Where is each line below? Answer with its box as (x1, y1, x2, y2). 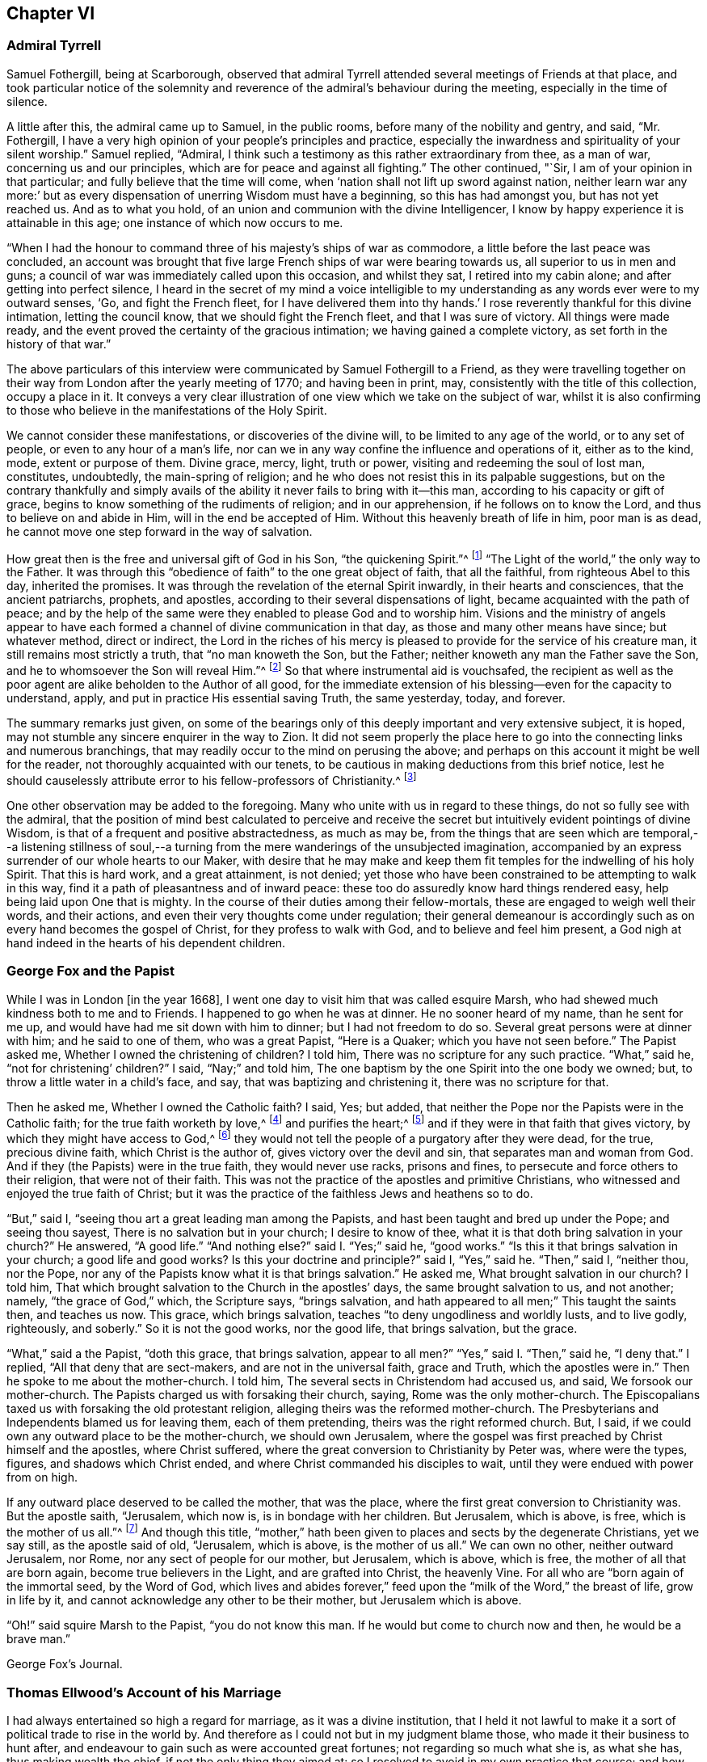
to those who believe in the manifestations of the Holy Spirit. (6, 403, 327, 417)
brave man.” (6, 1632, 70, 1646)
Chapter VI (6, 3, 95, 23)
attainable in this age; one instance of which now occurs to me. (6, 215, 343, 230)
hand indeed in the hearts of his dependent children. (6, 935, 286, 950)
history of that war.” (6, 336, 112, 351)
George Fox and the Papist (6, 963, 175, 980)
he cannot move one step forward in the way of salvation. (6, 524, 313, 538)
